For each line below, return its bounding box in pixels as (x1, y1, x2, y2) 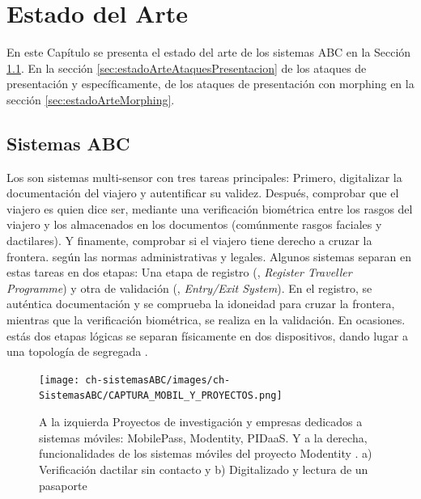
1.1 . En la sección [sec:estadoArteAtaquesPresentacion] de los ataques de (6, 59, 367, 76)
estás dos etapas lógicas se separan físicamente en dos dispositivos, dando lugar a (6, 327, 409, 344)
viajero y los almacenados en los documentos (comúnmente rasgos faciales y (6, 216, 382, 233)
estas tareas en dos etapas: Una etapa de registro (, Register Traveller (6, 264, 352, 281)
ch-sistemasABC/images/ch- (85, 374, 231, 386)
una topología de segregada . (6, 343, 148, 360)
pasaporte (39, 476, 87, 493)
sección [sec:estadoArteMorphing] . (6, 91, 175, 108)
